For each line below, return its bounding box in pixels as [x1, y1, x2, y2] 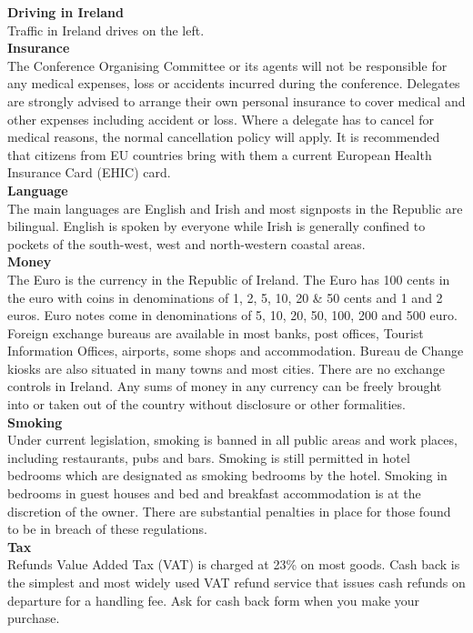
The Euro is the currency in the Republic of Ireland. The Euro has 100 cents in [7, 269, 450, 288]
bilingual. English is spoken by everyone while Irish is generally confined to [7, 216, 426, 236]
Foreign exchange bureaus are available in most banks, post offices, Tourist [7, 323, 424, 342]
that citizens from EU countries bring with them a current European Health [7, 145, 432, 164]
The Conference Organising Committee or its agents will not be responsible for [7, 55, 448, 75]
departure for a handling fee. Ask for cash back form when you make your [7, 590, 420, 609]
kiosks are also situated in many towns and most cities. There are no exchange [7, 358, 445, 377]
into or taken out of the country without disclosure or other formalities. [7, 395, 406, 414]
